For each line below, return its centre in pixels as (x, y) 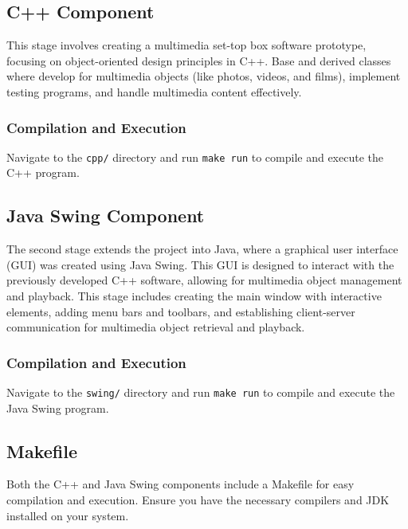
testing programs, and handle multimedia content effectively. (154, 91)
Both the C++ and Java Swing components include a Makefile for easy (180, 484)
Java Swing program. (58, 408)
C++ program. (43, 172)
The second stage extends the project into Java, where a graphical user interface (202, 249)
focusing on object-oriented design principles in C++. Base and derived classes (199, 60)
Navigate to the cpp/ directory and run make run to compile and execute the (195, 157)
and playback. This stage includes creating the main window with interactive (194, 296)
